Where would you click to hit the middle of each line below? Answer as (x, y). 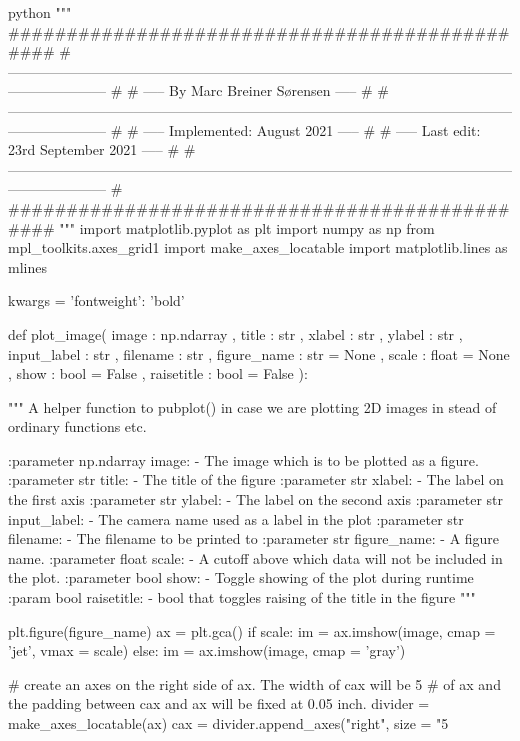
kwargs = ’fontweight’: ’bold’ (96, 300)
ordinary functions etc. (77, 426)
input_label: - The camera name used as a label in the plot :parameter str (236, 518)
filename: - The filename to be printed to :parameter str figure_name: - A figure (254, 538)
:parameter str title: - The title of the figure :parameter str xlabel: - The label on (256, 479)
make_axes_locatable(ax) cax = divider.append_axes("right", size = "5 (228, 723)
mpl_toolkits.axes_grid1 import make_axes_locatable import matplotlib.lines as (258, 247)
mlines (27, 266)
